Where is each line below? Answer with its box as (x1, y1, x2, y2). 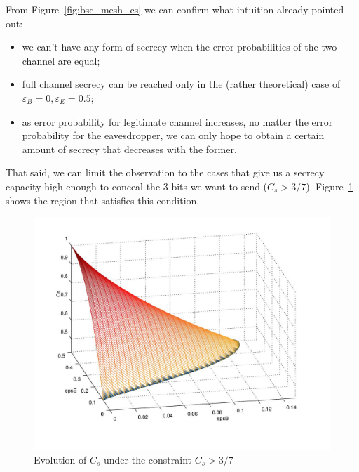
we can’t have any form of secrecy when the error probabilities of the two (22, 39, 337, 54)
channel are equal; (22, 53, 100, 67)
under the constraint (104, 452, 192, 466)
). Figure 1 (306, 178, 353, 193)
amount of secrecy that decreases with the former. (22, 141, 237, 156)
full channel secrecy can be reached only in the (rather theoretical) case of (22, 77, 341, 91)
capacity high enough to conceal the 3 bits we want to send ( (6, 178, 268, 193)
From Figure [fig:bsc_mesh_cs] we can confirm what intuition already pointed (6, 2, 344, 16)
